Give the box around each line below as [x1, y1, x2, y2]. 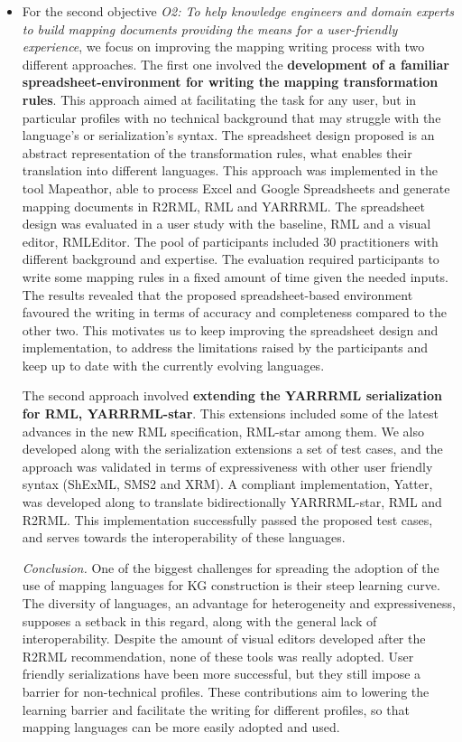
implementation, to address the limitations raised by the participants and [22, 338, 429, 357]
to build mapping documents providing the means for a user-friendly [22, 19, 398, 38]
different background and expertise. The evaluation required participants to [22, 249, 439, 268]
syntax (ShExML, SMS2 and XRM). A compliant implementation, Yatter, [22, 474, 433, 493]
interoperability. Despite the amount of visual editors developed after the [22, 629, 426, 648]
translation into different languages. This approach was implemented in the [22, 161, 438, 180]
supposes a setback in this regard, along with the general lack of [22, 611, 377, 630]
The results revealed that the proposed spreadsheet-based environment [22, 285, 413, 304]
